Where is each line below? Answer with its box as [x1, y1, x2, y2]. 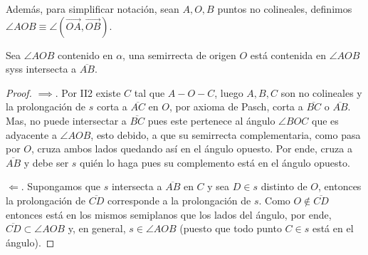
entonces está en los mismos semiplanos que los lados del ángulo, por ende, [6, 207, 332, 222]
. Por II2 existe [55, 85, 121, 100]
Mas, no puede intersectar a [6, 113, 127, 127]
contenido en [58, 47, 113, 62]
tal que [134, 85, 165, 100]
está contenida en [250, 47, 326, 62]
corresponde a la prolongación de [107, 192, 251, 207]
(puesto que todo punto [179, 221, 282, 236]
